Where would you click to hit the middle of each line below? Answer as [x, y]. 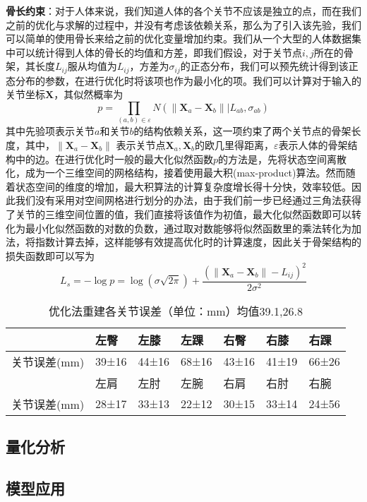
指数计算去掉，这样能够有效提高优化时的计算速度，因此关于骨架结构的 [198, 242]
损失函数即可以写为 [50, 255]
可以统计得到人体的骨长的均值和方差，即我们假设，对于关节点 [158, 52]
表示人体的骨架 [313, 144]
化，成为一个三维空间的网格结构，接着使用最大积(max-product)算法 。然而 [176, 173]
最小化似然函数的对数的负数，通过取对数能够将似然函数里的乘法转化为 [188, 228]
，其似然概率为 [89, 94]
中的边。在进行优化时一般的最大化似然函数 [114, 159]
